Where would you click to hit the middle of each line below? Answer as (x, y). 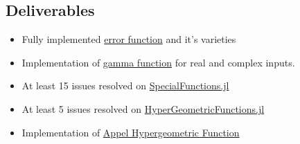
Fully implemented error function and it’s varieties (129, 39)
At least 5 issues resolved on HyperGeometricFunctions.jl (143, 108)
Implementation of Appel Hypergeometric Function (131, 132)
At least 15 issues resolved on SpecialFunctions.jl (125, 85)
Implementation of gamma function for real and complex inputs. (158, 62)
